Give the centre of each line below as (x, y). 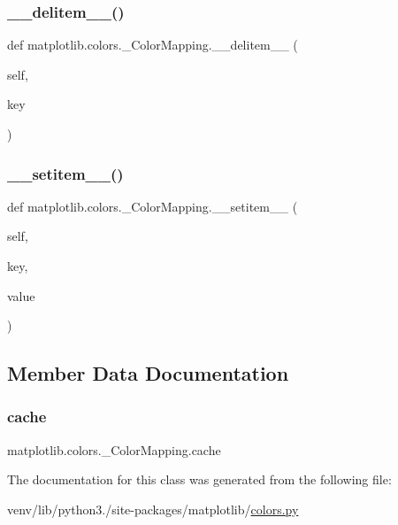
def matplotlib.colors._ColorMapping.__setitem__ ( (153, 206)
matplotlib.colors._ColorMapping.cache (114, 449)
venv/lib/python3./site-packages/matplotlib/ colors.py (153, 509)
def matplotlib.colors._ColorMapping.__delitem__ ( (153, 45)
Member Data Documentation (148, 373)
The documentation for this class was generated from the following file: (199, 479)
